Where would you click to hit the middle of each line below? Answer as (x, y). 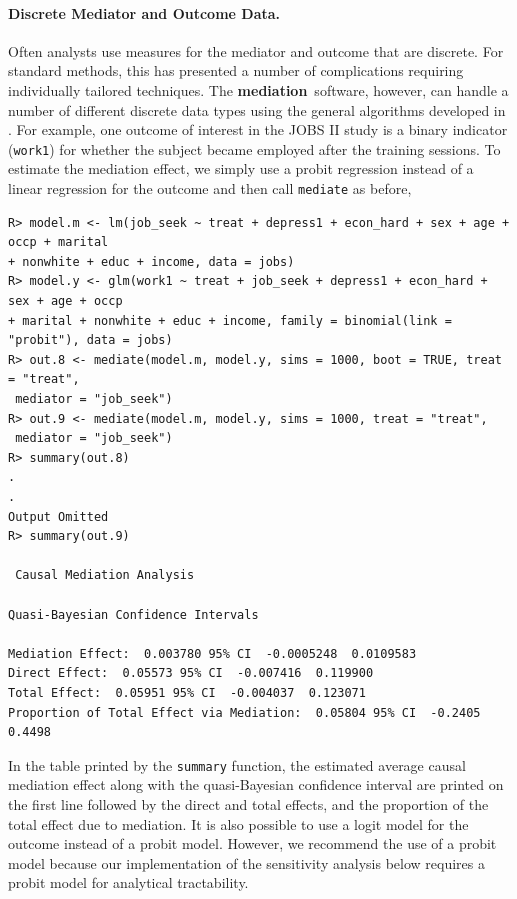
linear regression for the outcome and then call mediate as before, (210, 188)
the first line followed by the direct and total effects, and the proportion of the (248, 803)
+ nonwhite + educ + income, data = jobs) (151, 261)
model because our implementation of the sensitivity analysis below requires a (246, 862)
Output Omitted (58, 516)
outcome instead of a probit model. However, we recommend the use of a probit (252, 843)
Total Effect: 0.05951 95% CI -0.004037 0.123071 (187, 692)
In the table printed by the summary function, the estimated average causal (237, 764)
